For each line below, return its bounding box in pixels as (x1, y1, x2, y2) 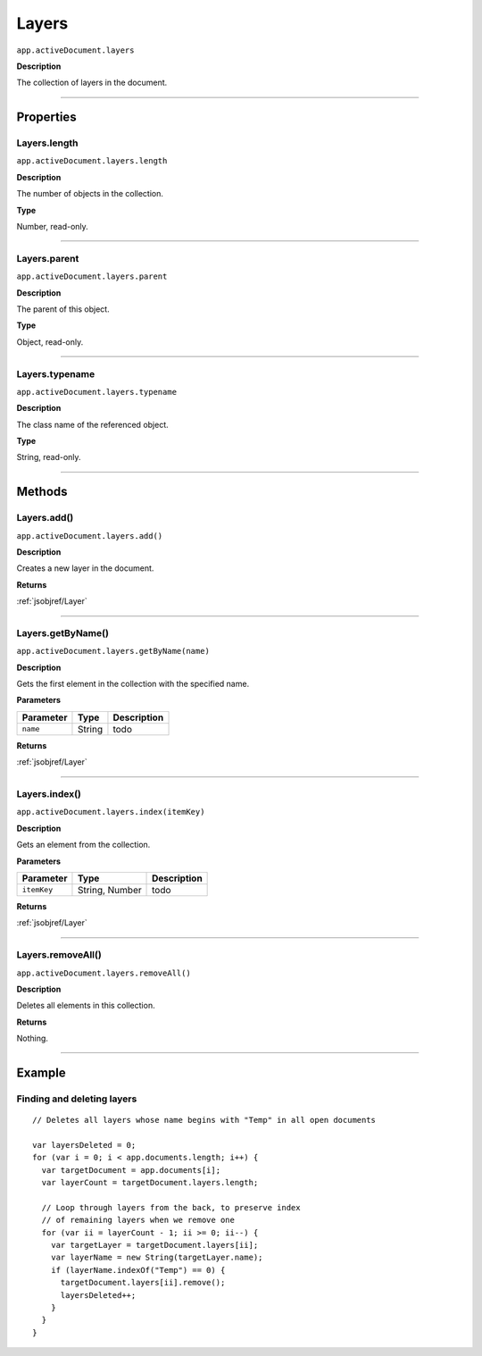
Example (16, 1065, 66, 1080)
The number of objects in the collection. (16, 188, 164, 199)
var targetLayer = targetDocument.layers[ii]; (50, 1240, 259, 1250)
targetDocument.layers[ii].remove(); (60, 1277, 226, 1288)
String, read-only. (16, 452, 81, 463)
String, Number (77, 883, 142, 896)
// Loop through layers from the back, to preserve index (41, 1202, 301, 1212)
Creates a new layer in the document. (16, 563, 154, 573)
